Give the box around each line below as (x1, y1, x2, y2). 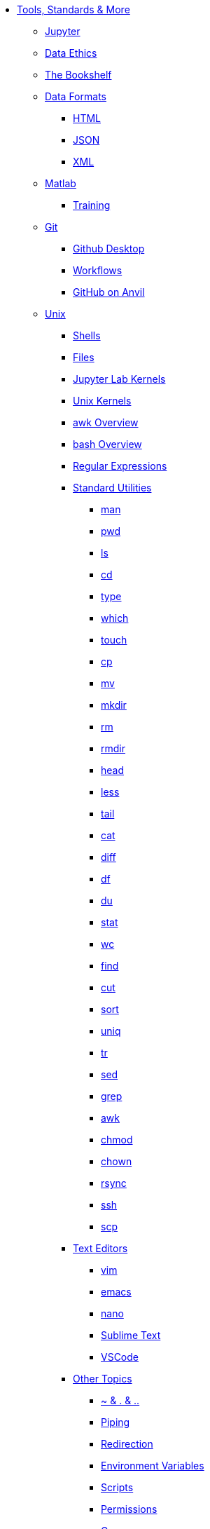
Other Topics (73, 1373, 132, 1385)
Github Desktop (73, 243, 145, 254)
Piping (101, 1416, 130, 1428)
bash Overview (73, 438, 142, 450)
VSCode (101, 1351, 139, 1363)
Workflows (73, 264, 122, 276)
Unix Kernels (73, 395, 132, 407)
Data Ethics (45, 47, 97, 59)
